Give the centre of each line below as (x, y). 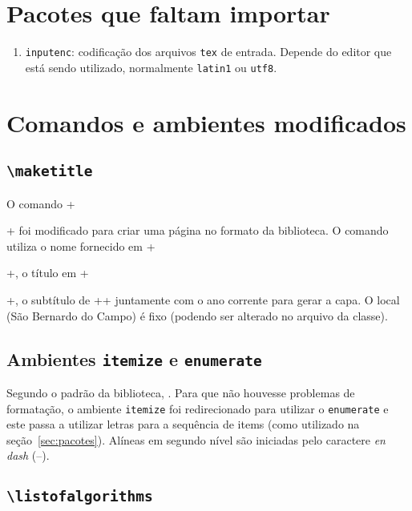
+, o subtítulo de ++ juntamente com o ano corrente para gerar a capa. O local (203, 299)
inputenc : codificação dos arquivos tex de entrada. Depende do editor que (208, 52)
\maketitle (50, 171)
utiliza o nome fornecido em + (81, 245)
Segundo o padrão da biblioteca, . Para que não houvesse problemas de (181, 392)
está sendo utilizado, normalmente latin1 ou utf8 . (151, 67)
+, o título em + (48, 273)
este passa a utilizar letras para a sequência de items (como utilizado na (183, 424)
